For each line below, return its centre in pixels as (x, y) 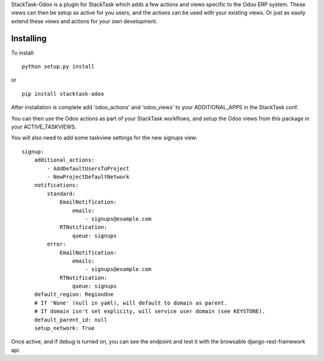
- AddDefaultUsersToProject (88, 168)
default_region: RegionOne (74, 295)
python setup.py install (58, 67)
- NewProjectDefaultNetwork (88, 177)
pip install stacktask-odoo (63, 94)
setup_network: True (64, 328)
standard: (61, 193)
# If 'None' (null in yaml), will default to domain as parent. (130, 303)
